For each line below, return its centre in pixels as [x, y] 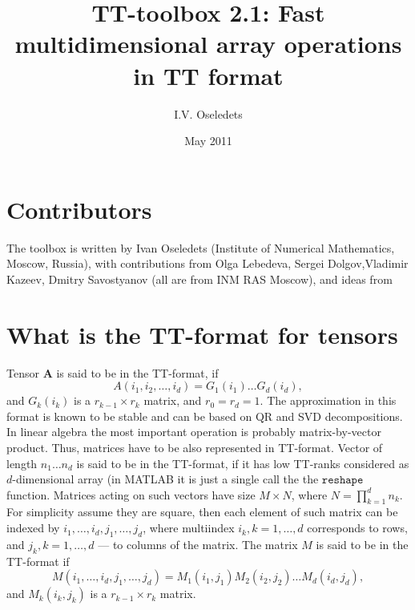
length [22, 463]
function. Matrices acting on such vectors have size [131, 494]
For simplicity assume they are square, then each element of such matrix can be [202, 512]
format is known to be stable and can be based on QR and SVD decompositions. [205, 416]
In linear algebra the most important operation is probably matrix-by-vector [194, 432]
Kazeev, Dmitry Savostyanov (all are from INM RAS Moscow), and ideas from [199, 279]
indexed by [33, 528]
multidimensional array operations [208, 44]
